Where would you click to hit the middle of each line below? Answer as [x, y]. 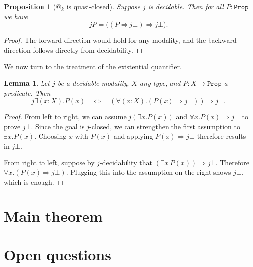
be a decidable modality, [93, 83]
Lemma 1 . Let [27, 83]
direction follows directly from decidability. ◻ [73, 50]
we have [16, 16]
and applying [133, 136]
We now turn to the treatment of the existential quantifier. [93, 66]
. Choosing [50, 136]
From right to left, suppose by [49, 162]
